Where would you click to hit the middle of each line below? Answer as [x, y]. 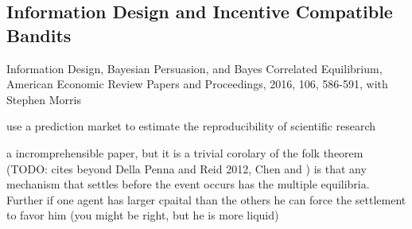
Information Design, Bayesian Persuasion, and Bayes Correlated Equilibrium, [194, 68]
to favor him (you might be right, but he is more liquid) [143, 215]
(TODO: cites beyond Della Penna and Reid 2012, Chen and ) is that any [187, 168]
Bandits [39, 35]
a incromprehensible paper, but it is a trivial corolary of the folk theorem [185, 152]
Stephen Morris [44, 99]
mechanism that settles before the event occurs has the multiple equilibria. [188, 184]
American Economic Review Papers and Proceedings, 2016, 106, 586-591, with [197, 84]
